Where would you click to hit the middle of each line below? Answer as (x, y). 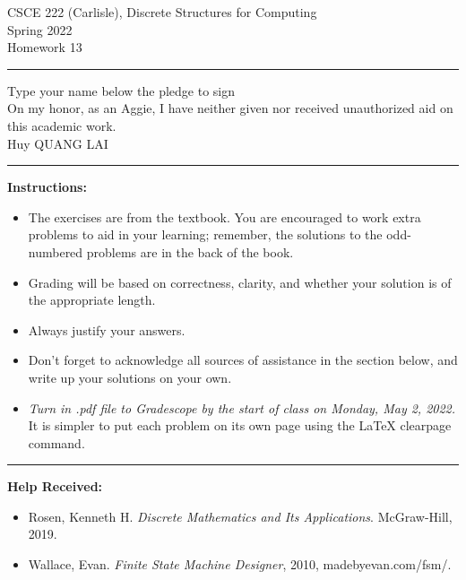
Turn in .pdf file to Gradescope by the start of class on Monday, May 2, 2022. (242, 407)
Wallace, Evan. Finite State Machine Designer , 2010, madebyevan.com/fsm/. (240, 564)
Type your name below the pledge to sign (121, 90)
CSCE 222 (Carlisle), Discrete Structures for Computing (162, 12)
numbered (56, 251)
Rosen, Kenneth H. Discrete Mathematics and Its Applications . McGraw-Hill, (240, 516)
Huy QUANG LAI (58, 143)
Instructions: (47, 187)
